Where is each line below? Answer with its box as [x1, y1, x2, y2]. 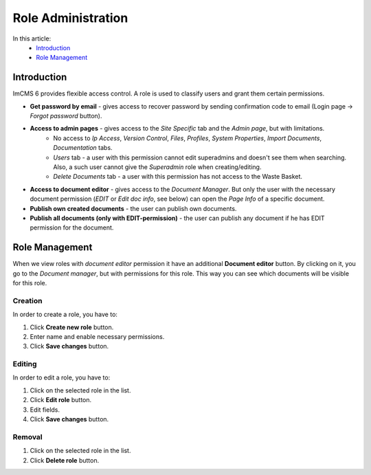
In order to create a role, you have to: [12, 310, 118, 319]
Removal [12, 432, 43, 441]
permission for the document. [30, 223, 114, 232]
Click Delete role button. [30, 456, 100, 464]
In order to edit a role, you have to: [12, 373, 111, 382]
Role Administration [12, 10, 128, 25]
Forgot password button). [30, 112, 102, 120]
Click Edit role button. [30, 396, 92, 404]
